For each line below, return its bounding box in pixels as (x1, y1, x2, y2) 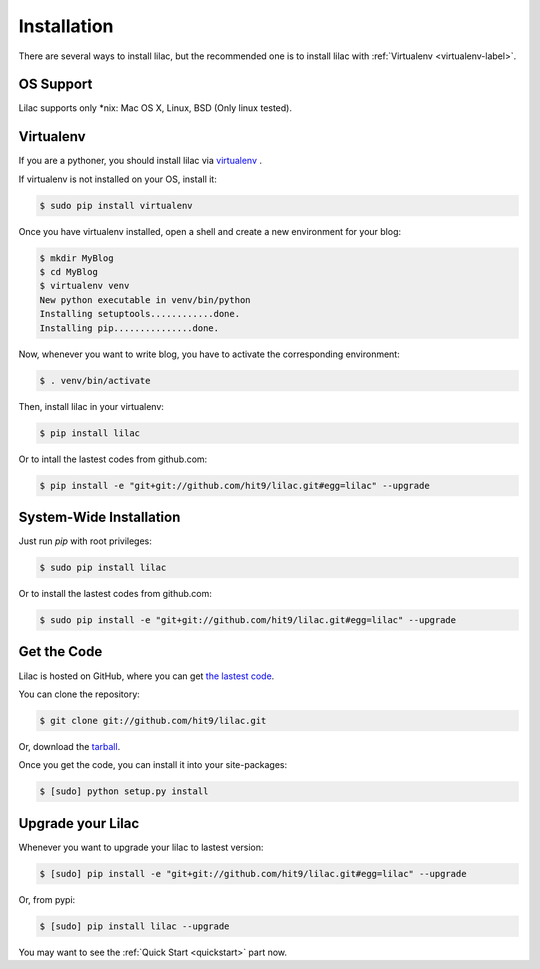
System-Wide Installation (18, 508, 181, 525)
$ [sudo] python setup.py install (39, 786, 209, 797)
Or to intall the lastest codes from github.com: (18, 453, 208, 465)
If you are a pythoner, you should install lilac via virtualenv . (18, 155, 263, 167)
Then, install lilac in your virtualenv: (18, 400, 165, 412)
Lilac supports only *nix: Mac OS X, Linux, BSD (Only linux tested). (18, 102, 292, 114)
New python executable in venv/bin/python (39, 294, 251, 305)
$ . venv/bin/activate (39, 375, 151, 386)
